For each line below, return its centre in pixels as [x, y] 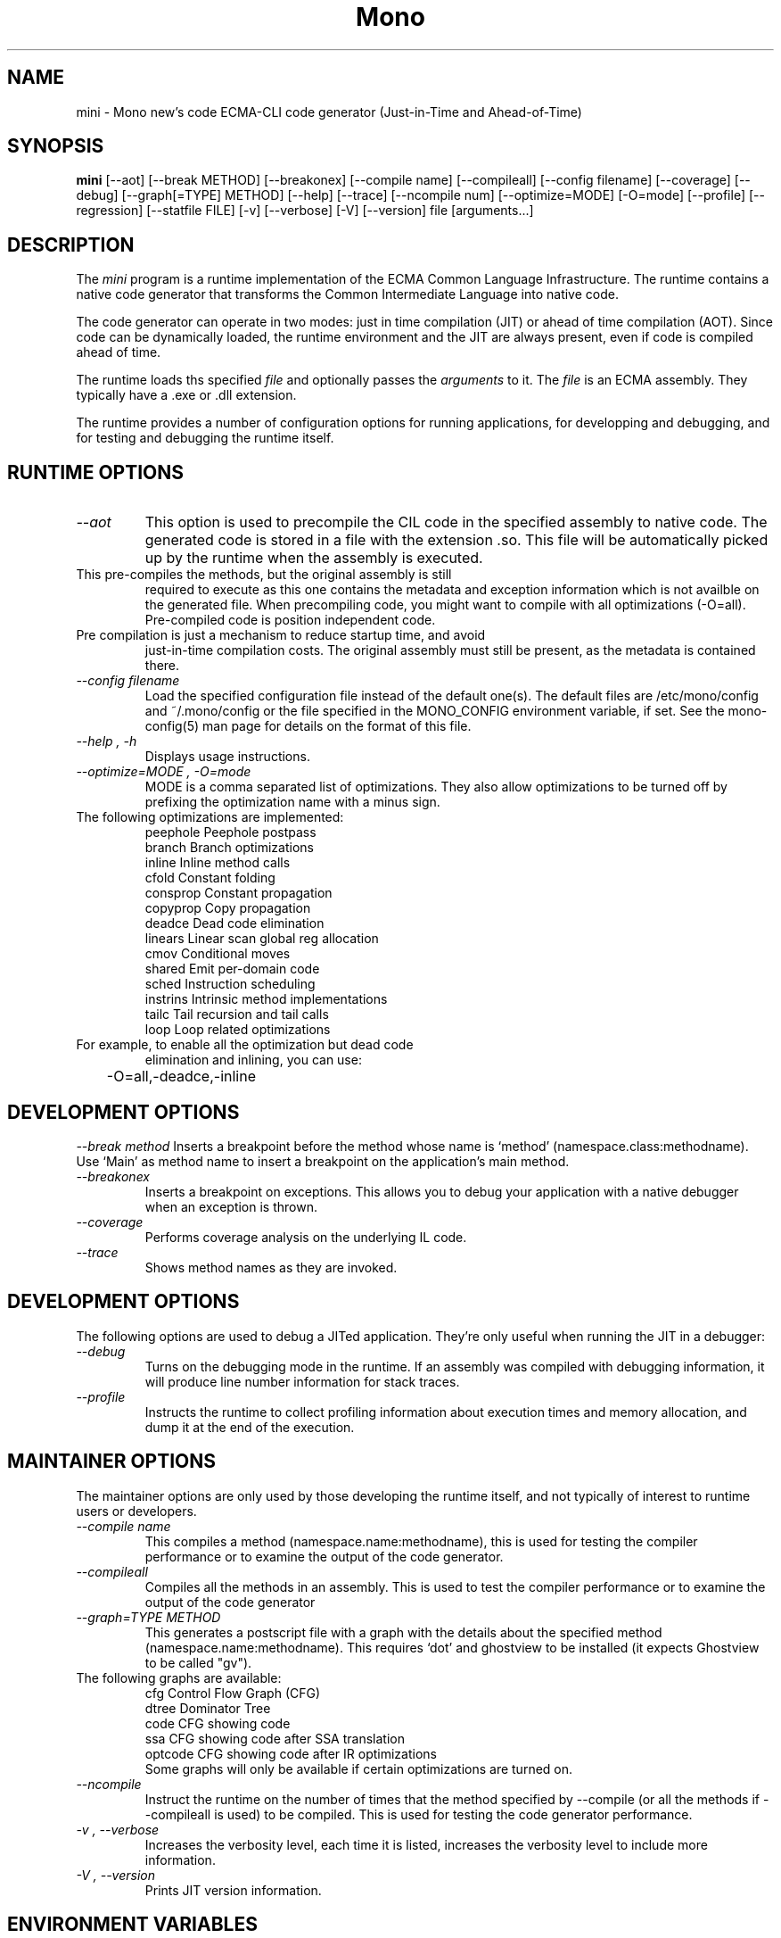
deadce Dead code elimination [234, 923]
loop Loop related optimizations [238, 1030]
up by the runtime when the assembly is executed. [314, 558]
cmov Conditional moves [218, 954]
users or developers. [136, 1511]
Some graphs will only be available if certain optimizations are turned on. [359, 1768]
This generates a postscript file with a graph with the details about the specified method [403, 1632]
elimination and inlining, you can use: [253, 1060]
